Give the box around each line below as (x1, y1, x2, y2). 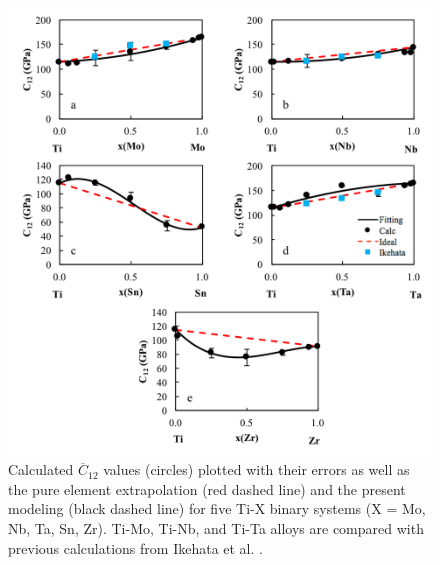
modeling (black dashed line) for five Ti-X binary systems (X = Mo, (8, 498, 426, 519)
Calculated (8, 459, 74, 480)
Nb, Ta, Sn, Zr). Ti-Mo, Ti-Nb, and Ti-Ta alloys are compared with (8, 517, 424, 538)
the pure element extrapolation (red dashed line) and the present (8, 478, 406, 499)
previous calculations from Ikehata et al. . (8, 537, 263, 558)
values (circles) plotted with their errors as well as (103, 459, 410, 480)
